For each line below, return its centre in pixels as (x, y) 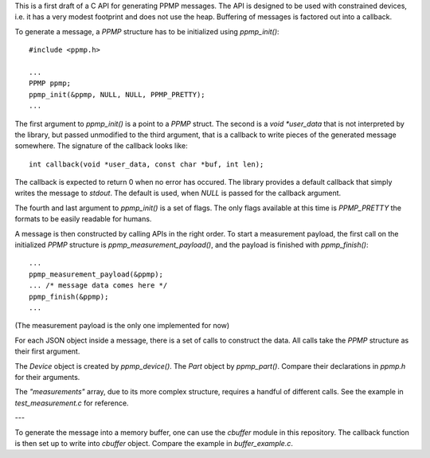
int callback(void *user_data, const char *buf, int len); (147, 164)
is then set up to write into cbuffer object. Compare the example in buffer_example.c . (154, 443)
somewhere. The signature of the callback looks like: (101, 146)
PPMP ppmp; (50, 83)
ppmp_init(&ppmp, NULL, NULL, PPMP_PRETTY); (117, 94)
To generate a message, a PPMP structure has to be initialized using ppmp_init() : (147, 31)
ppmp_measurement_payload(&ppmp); (96, 274)
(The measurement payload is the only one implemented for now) (122, 326)
